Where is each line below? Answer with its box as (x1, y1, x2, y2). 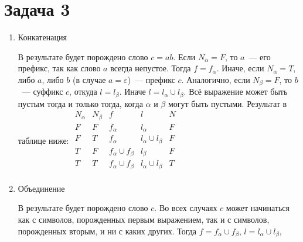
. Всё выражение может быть (183, 85, 288, 98)
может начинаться (226, 202, 290, 214)
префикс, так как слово (18, 62, 101, 74)
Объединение (18, 182, 65, 194)
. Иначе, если (216, 62, 264, 74)
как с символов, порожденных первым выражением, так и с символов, (18, 213, 270, 226)
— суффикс (22, 85, 63, 98)
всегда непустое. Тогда (110, 62, 191, 74)
